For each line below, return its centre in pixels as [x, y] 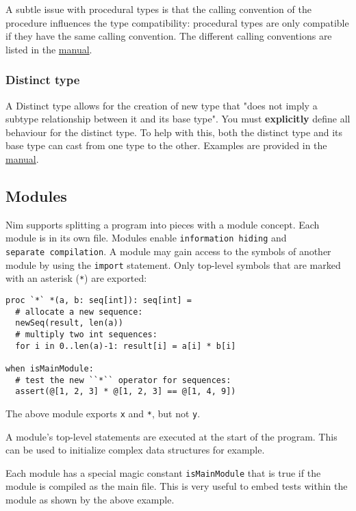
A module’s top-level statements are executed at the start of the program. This [171, 436]
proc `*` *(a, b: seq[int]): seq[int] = [99, 300]
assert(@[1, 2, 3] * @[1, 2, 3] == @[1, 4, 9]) [126, 392]
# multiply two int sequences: [86, 334]
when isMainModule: [50, 368]
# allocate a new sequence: [79, 312]
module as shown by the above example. [90, 499]
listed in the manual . [49, 49]
